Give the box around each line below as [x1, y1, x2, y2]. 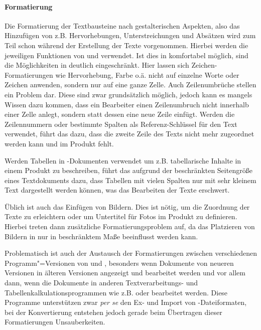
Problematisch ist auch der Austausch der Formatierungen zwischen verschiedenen [5, 248, 257, 258]
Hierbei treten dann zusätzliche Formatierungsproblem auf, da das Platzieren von [5, 221, 255, 232]
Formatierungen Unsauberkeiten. [5, 316, 105, 327]
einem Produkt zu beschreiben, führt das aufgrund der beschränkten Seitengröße [5, 165, 252, 176]
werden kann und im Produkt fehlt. [5, 138, 114, 148]
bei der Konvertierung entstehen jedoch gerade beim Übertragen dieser [5, 306, 222, 317]
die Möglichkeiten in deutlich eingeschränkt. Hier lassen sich [5, 60, 189, 70]
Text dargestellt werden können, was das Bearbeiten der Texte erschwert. [5, 185, 230, 195]
